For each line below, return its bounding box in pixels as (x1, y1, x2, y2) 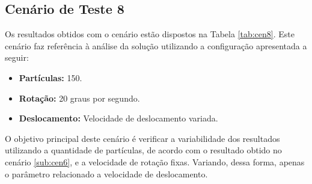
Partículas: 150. (19, 71, 82, 84)
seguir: (5, 51, 29, 64)
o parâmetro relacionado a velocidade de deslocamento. (5, 167, 208, 180)
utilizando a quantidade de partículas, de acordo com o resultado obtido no (5, 144, 282, 156)
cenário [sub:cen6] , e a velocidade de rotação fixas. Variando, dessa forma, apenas (5, 155, 305, 168)
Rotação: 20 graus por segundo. (19, 91, 140, 104)
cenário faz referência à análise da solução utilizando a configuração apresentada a (5, 39, 307, 52)
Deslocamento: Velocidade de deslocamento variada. (19, 112, 218, 124)
